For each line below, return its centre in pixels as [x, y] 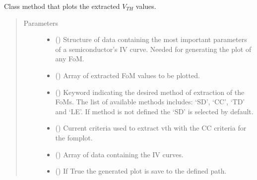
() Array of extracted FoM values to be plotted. [128, 75]
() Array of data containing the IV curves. [119, 154]
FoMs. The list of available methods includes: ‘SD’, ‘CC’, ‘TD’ [150, 102]
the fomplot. [74, 137]
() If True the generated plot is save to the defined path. [141, 171]
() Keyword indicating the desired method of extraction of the [150, 92]
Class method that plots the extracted [62, 6]
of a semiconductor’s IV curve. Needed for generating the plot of [153, 49]
